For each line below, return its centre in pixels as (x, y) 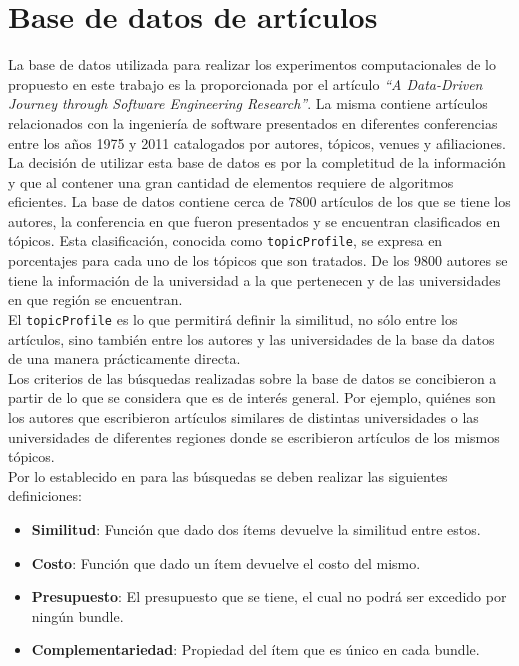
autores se (477, 260)
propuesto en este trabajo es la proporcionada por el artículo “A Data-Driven (245, 83)
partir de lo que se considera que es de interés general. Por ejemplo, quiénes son (252, 397)
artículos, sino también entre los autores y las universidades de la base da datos (251, 338)
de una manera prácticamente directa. (124, 358)
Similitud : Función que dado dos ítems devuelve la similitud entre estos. (256, 528)
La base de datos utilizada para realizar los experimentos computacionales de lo (252, 64)
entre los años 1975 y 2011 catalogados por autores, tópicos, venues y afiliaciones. (257, 142)
